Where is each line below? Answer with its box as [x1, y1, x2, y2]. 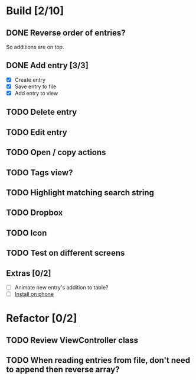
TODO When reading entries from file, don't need [6, 355, 191, 365]
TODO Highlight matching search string [6, 188, 155, 198]
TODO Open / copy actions [6, 147, 106, 157]
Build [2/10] [6, 4, 64, 18]
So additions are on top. [6, 43, 64, 50]
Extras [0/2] [6, 268, 51, 278]
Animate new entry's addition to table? [14, 284, 109, 291]
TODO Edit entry [6, 127, 68, 137]
